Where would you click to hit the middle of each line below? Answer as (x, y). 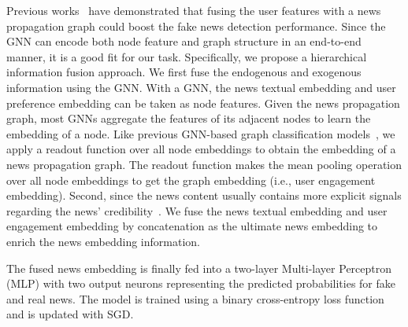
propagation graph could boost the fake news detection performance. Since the (196, 26)
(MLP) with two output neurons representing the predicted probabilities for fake (201, 283)
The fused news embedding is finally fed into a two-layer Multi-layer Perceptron (199, 268)
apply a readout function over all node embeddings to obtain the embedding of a (201, 149)
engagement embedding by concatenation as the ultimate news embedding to (192, 226)
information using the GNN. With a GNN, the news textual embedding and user (201, 87)
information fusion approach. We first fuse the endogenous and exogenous (184, 72)
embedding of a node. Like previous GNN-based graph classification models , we (201, 133)
